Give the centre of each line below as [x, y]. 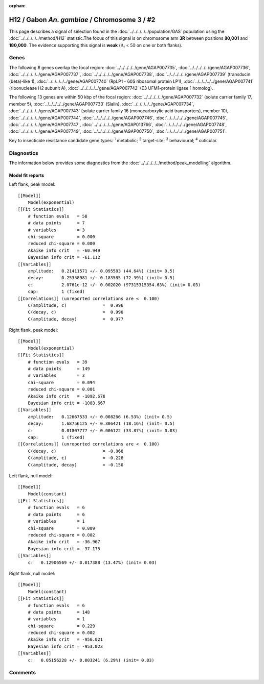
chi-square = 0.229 [61, 626]
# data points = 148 [59, 612]
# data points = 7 [56, 223]
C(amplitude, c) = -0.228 [76, 458]
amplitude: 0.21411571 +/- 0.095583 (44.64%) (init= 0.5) [101, 271]
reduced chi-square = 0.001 [61, 389]
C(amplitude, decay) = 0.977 [76, 319]
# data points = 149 [59, 369]
